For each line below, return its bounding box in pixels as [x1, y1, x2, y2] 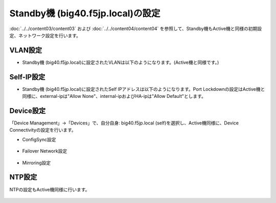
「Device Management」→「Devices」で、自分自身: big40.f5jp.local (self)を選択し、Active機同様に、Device [9, 120, 239, 126]
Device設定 [9, 106, 46, 115]
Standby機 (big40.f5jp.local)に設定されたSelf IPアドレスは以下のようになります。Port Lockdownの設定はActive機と [22, 86, 265, 92]
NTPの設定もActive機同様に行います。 [9, 186, 90, 192]
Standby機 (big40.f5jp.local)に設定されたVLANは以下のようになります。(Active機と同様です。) [22, 59, 219, 65]
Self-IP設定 [9, 72, 45, 81]
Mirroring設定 [22, 160, 51, 166]
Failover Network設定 [22, 148, 67, 154]
